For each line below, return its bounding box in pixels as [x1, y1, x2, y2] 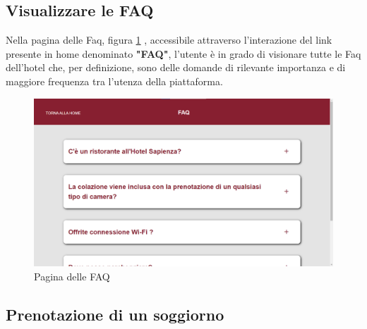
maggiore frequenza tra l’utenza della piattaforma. [6, 73, 223, 88]
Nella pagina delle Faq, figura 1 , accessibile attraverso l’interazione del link [6, 32, 332, 47]
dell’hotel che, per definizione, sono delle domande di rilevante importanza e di [6, 60, 346, 75]
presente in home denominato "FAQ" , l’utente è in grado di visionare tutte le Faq [6, 46, 361, 61]
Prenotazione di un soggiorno [6, 303, 224, 325]
